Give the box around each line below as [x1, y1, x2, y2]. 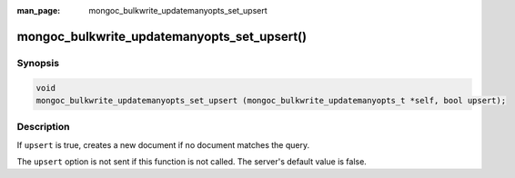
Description [16, 121, 70, 133]
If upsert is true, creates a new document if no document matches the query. [16, 139, 309, 150]
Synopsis [16, 56, 59, 69]
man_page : [16, 5, 61, 15]
